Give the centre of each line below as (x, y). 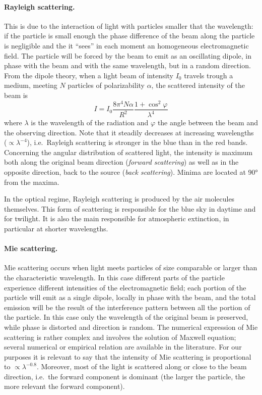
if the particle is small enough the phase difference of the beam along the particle (129, 36)
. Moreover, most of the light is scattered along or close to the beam (142, 366)
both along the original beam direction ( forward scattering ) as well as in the (121, 162)
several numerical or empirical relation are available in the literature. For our (123, 347)
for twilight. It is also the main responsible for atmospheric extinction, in (117, 218)
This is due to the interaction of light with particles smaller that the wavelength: (129, 26)
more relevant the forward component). (64, 386)
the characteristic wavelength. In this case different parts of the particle (114, 277)
